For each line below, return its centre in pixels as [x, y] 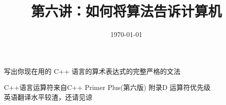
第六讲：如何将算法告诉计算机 [126, 11]
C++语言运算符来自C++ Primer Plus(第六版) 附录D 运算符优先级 [107, 87]
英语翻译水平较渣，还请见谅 [48, 96]
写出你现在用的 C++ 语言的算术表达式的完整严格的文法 [92, 71]
